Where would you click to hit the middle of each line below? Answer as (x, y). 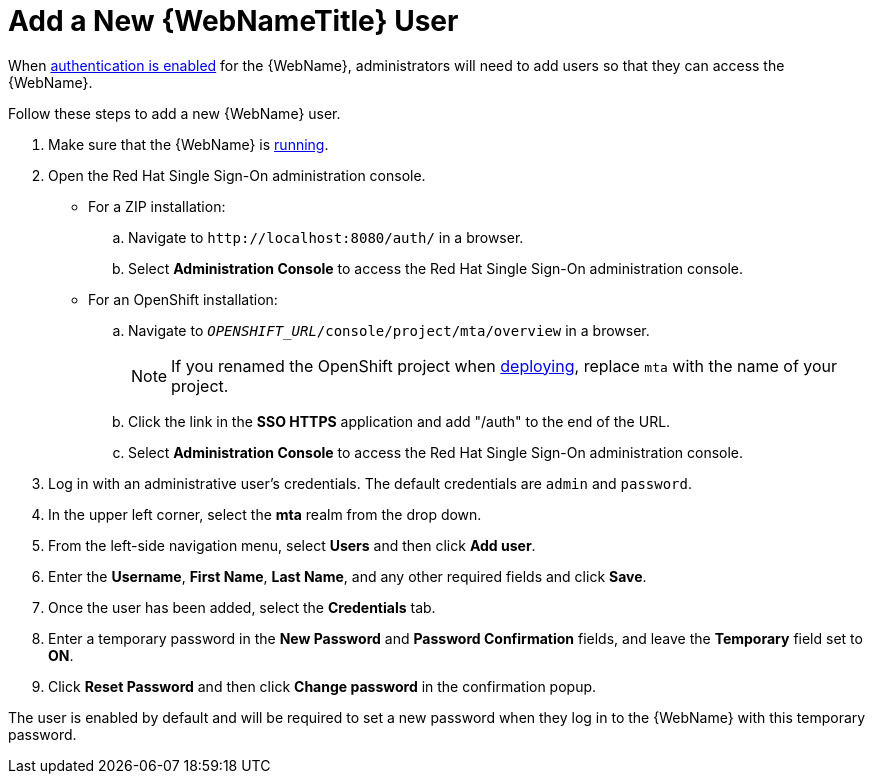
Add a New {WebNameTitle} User (233, 21)
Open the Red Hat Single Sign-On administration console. (237, 175)
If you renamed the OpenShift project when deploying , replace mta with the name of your (504, 365)
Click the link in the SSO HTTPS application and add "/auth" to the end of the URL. (399, 421)
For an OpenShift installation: (183, 299)
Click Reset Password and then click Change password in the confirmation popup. (322, 686)
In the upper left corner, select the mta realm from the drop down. (265, 514)
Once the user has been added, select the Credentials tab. (242, 607)
